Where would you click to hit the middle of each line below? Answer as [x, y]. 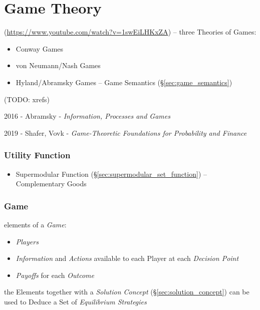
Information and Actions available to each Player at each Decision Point [127, 258]
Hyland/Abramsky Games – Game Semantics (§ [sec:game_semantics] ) [124, 82]
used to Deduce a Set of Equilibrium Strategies [75, 301]
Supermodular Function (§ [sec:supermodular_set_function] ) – [111, 174]
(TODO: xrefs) [27, 99]
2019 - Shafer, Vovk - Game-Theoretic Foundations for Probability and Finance [125, 132]
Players [27, 241]
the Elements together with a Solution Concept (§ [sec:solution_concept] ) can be [127, 292]
